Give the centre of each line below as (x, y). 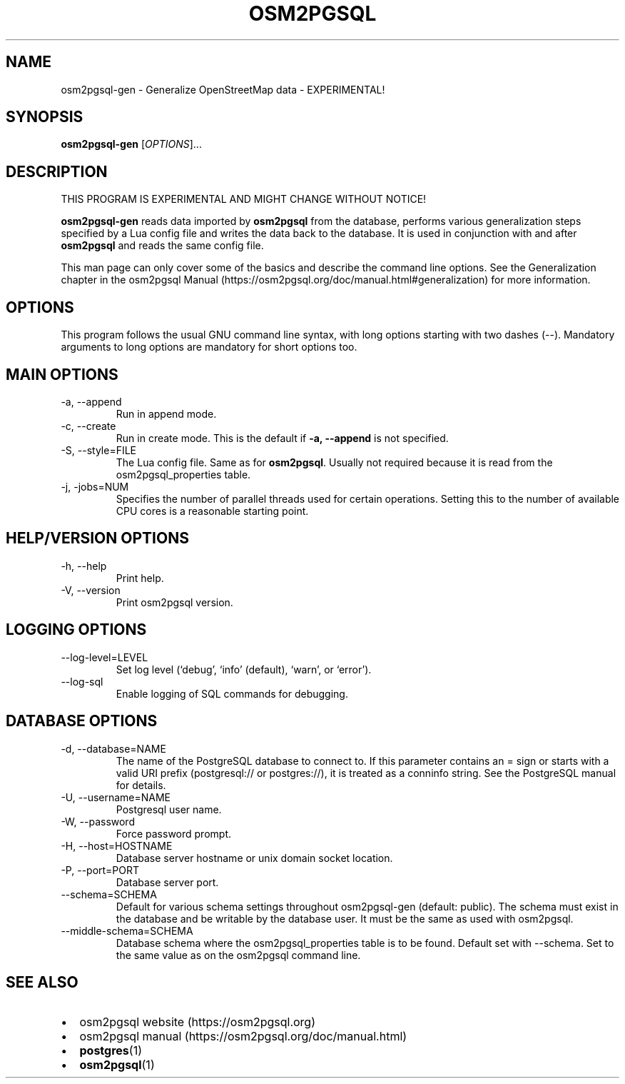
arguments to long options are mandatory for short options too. (209, 347)
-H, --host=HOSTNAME (117, 845)
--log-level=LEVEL (105, 657)
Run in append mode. (166, 413)
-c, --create (88, 426)
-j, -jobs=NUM (95, 486)
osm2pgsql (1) (117, 1065)
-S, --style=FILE (99, 450)
